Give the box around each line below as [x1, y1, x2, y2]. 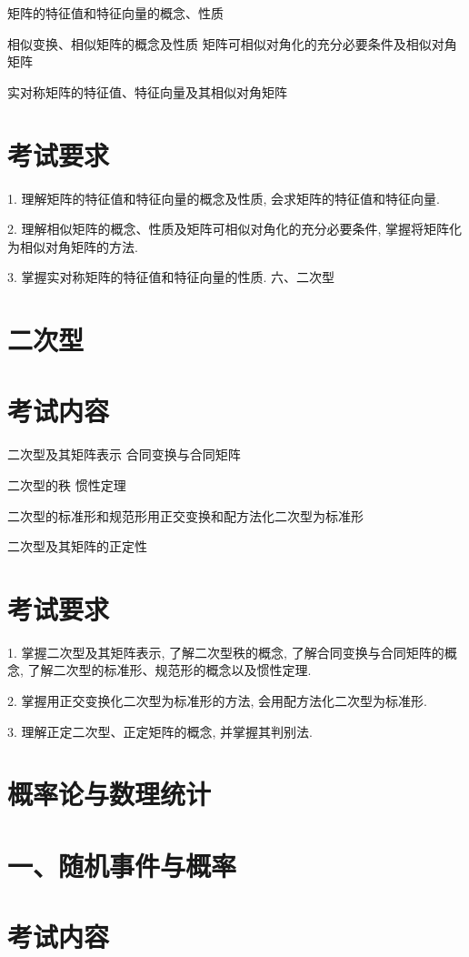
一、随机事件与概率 [7, 846, 237, 883]
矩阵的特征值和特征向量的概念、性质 [7, 4, 224, 22]
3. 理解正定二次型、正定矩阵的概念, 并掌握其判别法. [7, 721, 313, 740]
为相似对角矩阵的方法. [7, 237, 138, 256]
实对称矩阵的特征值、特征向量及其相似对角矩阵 [7, 82, 287, 101]
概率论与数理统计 [7, 775, 212, 812]
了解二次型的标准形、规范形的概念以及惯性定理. [27, 660, 312, 680]
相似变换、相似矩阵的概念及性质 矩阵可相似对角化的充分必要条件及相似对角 [7, 34, 457, 53]
